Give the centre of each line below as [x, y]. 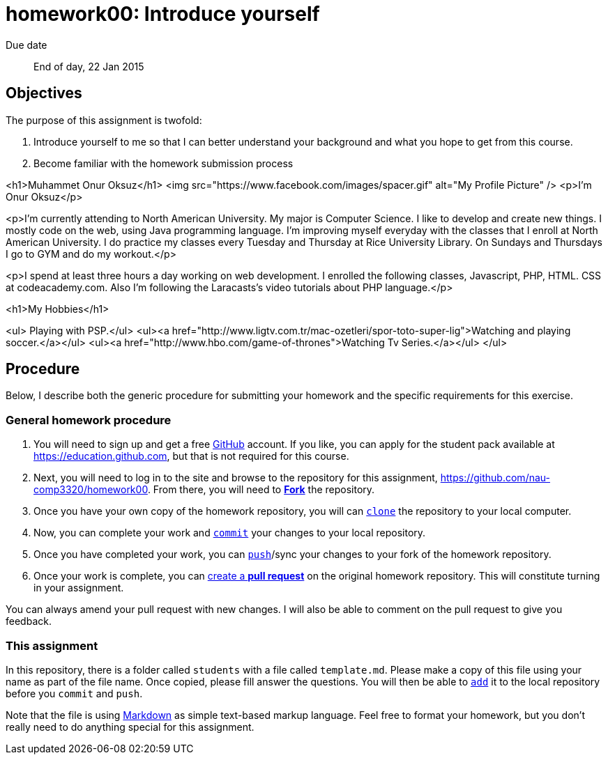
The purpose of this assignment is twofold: [104, 120]
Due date [26, 45]
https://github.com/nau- [495, 478]
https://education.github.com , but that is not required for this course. [191, 456]
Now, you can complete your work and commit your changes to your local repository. [230, 533]
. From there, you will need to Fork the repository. [261, 490]
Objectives [44, 93]
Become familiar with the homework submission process [164, 163]
